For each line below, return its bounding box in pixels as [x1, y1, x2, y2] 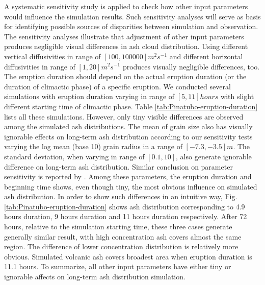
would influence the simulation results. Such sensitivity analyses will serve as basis [4, 11, 261, 21]
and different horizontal [169, 51, 243, 61]
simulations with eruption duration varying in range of [4, 91, 175, 102]
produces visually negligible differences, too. [122, 61, 260, 72]
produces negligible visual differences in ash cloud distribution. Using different [4, 41, 248, 52]
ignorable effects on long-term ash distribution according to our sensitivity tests [4, 131, 253, 141]
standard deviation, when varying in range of [4, 151, 145, 161]
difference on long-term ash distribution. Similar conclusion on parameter [4, 161, 233, 172]
